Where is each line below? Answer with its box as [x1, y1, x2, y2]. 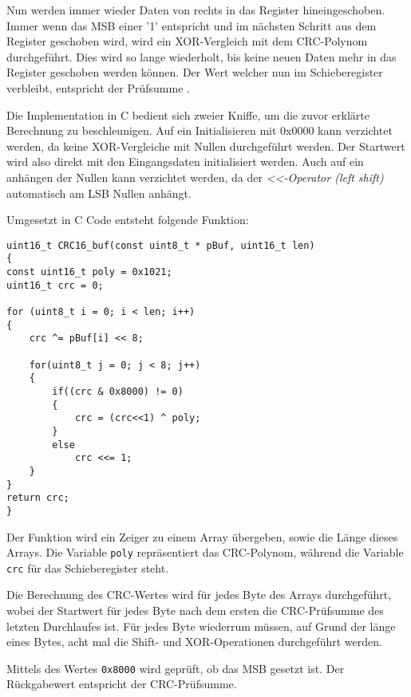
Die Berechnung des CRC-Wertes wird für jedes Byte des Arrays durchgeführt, [6, 586, 392, 603]
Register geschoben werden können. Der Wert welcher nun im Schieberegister [6, 64, 383, 81]
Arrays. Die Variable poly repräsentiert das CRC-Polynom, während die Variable [6, 544, 404, 561]
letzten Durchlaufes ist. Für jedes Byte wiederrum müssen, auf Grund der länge [6, 617, 396, 634]
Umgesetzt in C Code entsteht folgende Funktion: [6, 211, 249, 228]
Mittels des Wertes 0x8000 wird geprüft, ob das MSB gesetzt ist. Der [6, 660, 345, 676]
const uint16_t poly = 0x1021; [6, 266, 172, 278]
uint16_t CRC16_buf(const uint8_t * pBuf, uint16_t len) [6, 239, 315, 251]
